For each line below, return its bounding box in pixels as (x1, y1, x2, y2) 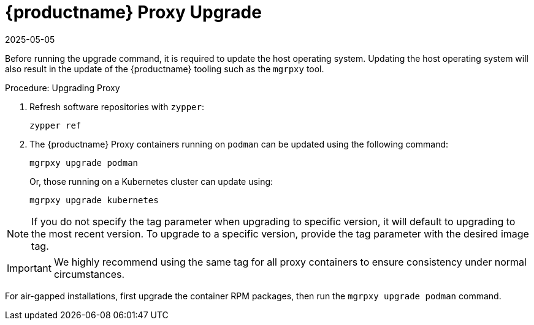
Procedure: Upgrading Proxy (5, 82, 120, 93)
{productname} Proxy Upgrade (5, 2, 262, 23)
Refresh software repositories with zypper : (29, 101, 205, 112)
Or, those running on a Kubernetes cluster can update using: (29, 176, 273, 187)
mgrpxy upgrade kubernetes (29, 195, 159, 205)
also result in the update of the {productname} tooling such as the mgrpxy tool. (5, 63, 324, 74)
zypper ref (29, 120, 82, 130)
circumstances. (53, 267, 125, 280)
